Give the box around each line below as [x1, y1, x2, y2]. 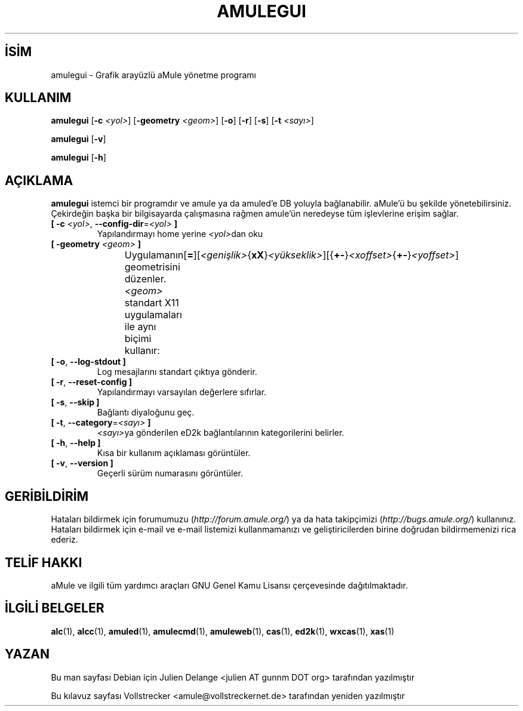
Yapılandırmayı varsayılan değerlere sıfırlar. [97, 387, 267, 398]
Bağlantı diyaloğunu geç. [97, 407, 195, 418]
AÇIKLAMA [5, 173, 73, 188]
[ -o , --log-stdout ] [51, 356, 126, 367]
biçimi [124, 333, 152, 345]
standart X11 [124, 297, 179, 309]
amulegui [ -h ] [51, 152, 106, 163]
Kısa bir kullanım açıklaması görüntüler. [97, 448, 251, 458]
